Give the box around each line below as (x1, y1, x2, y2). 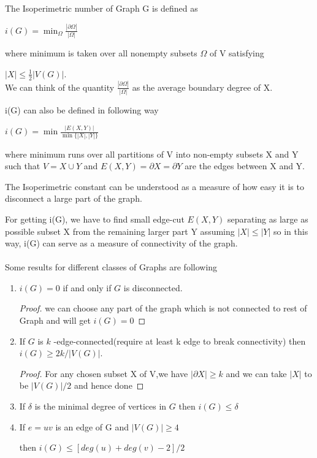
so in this (273, 224, 308, 237)
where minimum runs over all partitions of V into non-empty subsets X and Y (5, 147, 299, 160)
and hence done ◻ (74, 379, 144, 392)
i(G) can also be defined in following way (5, 104, 159, 116)
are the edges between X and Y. (185, 159, 305, 172)
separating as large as (227, 212, 308, 225)
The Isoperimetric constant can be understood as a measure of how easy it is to (5, 180, 304, 193)
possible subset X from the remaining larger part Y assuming (5, 224, 235, 237)
